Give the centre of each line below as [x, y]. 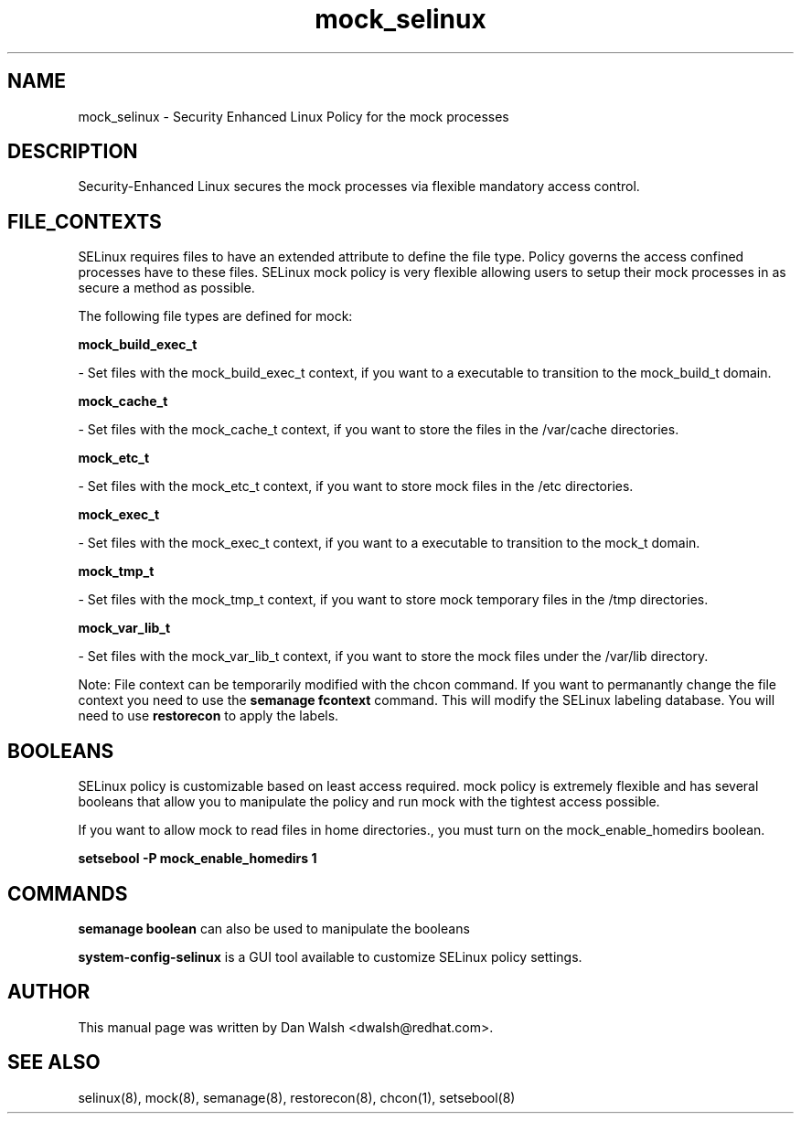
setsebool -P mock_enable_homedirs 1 [198, 859]
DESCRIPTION [73, 152]
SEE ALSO [54, 1062]
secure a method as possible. [166, 288]
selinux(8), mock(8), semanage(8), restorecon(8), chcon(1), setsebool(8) [297, 1097]
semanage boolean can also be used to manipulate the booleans [274, 928]
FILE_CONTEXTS [85, 221]
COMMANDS [68, 893]
